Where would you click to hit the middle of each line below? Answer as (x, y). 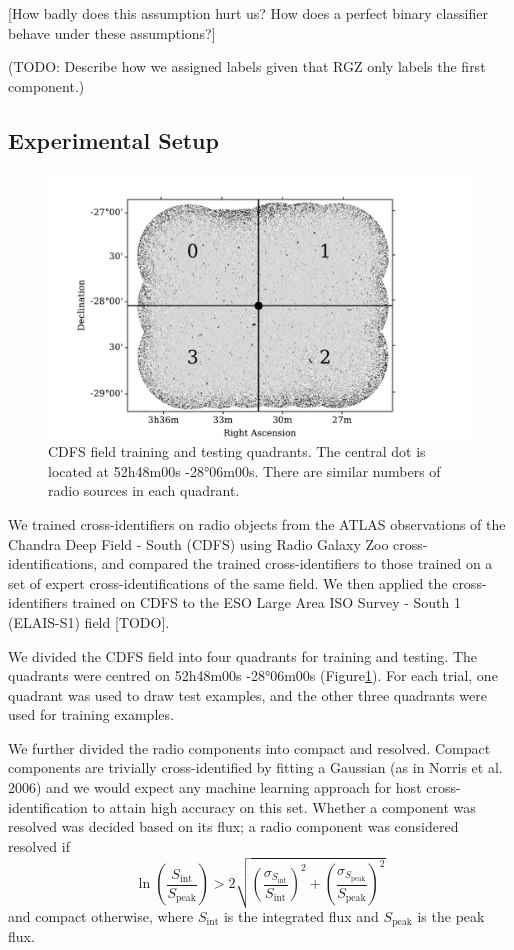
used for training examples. (91, 714)
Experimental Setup (113, 139)
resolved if (39, 845)
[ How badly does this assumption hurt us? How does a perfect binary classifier (248, 13)
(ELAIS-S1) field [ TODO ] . (89, 621)
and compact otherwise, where (101, 915)
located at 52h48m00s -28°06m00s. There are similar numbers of (244, 470)
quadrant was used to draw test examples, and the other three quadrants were (247, 694)
